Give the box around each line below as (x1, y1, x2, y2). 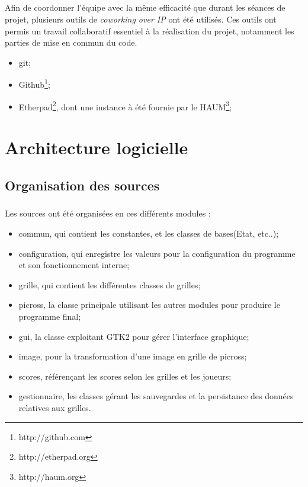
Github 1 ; (18, 77, 50, 90)
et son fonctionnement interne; (18, 259, 130, 271)
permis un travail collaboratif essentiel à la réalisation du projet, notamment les (5, 24, 294, 37)
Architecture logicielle (5, 135, 188, 160)
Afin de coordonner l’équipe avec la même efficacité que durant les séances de (5, 1, 285, 14)
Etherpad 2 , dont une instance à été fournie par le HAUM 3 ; (18, 98, 232, 113)
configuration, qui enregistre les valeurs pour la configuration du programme (18, 247, 296, 259)
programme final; (18, 310, 81, 322)
